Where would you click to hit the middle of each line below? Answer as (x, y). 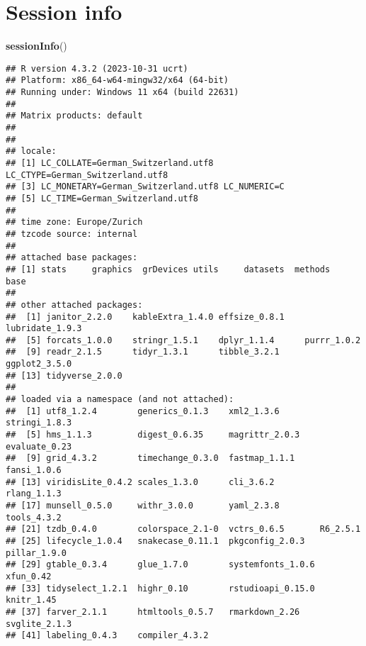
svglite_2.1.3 (39, 624)
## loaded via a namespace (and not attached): (120, 400)
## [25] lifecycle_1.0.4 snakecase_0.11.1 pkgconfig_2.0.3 (155, 541)
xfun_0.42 (29, 576)
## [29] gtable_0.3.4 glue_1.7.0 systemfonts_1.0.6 (160, 565)
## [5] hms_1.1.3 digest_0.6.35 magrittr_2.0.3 (153, 435)
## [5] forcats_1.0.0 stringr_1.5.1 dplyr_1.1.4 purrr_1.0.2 (183, 340)
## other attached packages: (74, 305)
